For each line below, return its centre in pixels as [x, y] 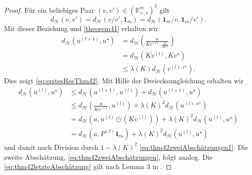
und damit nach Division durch [51, 147]
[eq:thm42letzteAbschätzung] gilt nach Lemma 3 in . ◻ [88, 166]
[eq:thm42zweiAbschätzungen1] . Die [194, 147]
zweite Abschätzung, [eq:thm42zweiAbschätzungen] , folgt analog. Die [108, 157]
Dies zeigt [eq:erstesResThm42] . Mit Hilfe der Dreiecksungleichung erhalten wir [124, 81]
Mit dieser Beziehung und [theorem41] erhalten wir [81, 28]
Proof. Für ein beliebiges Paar [49, 10]
